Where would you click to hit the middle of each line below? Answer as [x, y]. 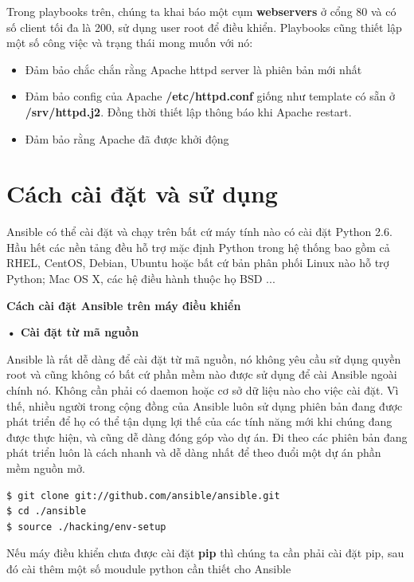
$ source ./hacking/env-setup [86, 527]
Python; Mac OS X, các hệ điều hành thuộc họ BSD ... [141, 279]
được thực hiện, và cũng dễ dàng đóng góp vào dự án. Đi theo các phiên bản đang [207, 436]
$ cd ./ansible [47, 511]
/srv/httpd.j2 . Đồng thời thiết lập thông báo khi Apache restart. [188, 111]
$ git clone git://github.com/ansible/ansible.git [143, 495]
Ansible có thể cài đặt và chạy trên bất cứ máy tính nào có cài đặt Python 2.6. [199, 232]
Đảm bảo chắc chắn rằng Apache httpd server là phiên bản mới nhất [193, 69]
